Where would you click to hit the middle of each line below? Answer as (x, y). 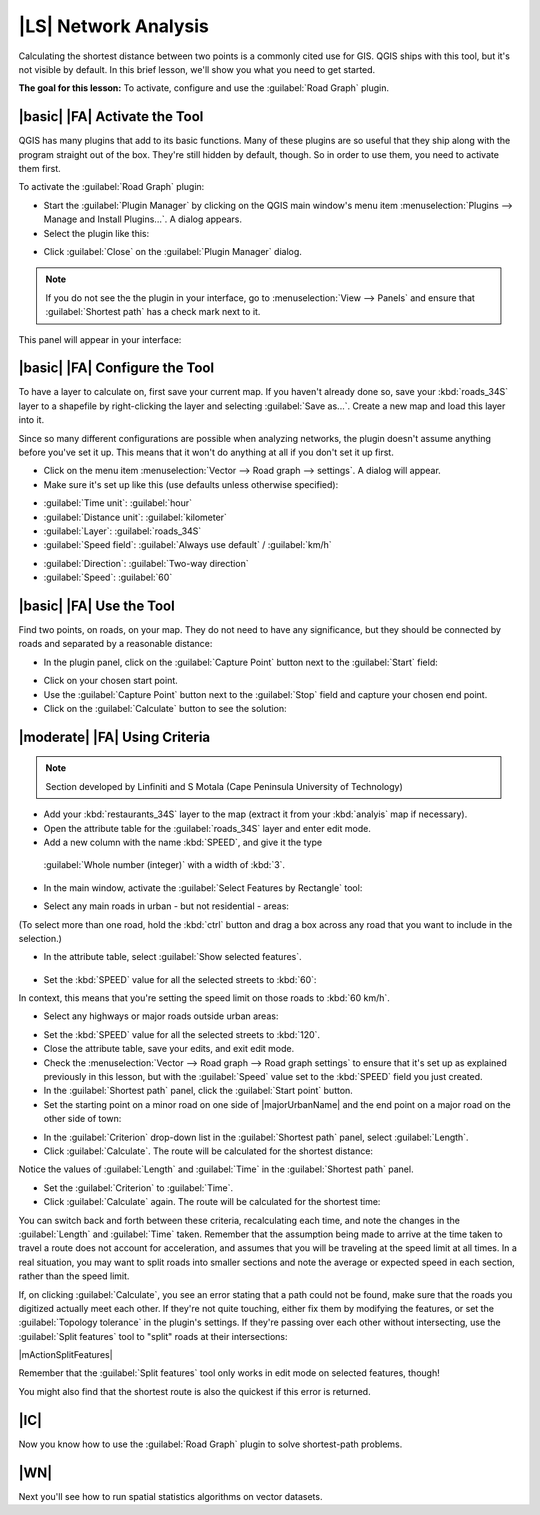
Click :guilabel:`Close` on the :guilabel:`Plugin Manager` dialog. (172, 251)
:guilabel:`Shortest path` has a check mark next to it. (153, 312)
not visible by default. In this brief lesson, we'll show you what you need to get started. (197, 69)
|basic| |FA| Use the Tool (96, 605)
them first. (40, 169)
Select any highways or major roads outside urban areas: (161, 1016)
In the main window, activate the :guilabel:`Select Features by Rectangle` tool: (203, 887)
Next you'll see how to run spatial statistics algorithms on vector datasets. (170, 1496)
